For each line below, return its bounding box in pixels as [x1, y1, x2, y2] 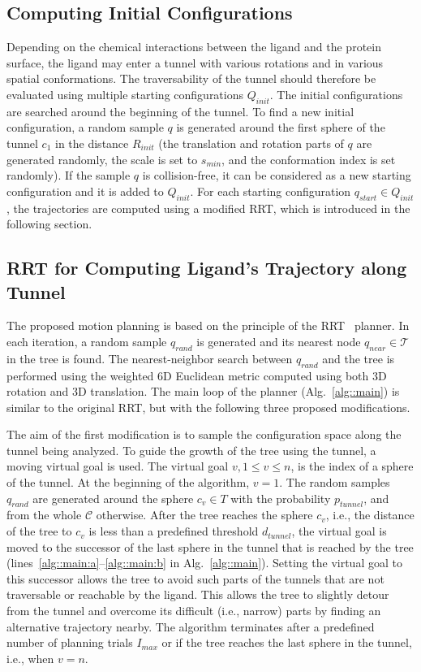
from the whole [6, 506, 82, 523]
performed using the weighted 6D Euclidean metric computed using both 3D [6, 366, 387, 384]
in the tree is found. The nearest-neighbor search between [6, 349, 293, 366]
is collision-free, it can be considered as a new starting [142, 167, 411, 184]
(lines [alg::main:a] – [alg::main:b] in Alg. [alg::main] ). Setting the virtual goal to [6, 554, 402, 571]
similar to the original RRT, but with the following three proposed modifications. [6, 398, 410, 415]
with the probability [230, 489, 331, 506]
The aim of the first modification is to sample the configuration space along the [6, 426, 402, 443]
